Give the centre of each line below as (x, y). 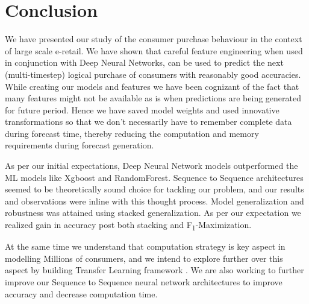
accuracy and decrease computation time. (81, 293)
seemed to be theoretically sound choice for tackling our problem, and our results (154, 189)
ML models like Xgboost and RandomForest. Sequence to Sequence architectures (154, 177)
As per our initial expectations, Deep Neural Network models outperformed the (151, 166)
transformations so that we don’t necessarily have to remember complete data (148, 122)
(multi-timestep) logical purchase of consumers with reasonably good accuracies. (153, 74)
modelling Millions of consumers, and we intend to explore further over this (144, 258)
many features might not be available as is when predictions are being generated (153, 98)
